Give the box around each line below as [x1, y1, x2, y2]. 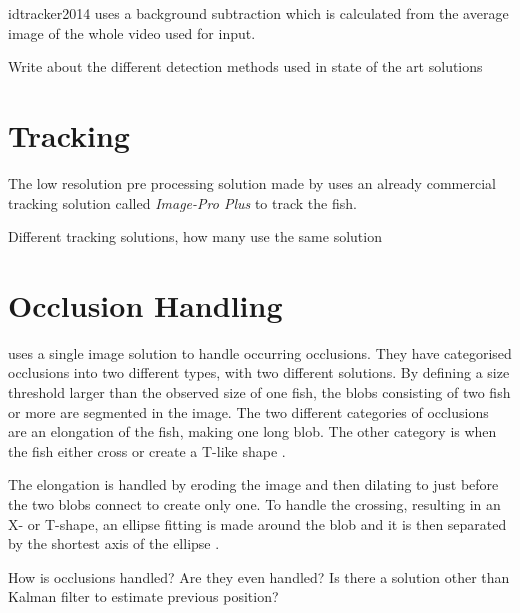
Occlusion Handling [8, 284, 283, 325]
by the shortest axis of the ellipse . [8, 533, 220, 554]
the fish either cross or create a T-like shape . [8, 440, 286, 461]
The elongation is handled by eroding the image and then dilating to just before [8, 474, 499, 495]
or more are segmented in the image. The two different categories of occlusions [8, 401, 489, 422]
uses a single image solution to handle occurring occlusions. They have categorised [8, 342, 512, 363]
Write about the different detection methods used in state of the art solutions [8, 56, 483, 77]
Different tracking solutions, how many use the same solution [8, 226, 382, 247]
